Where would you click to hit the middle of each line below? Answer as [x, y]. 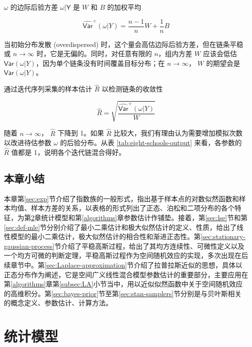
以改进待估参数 [28, 143]
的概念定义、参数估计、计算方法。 [58, 303]
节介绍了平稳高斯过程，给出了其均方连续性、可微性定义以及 [150, 246]
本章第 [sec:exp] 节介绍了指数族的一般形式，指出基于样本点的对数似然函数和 [122, 198]
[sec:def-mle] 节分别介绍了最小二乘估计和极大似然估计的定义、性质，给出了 [120, 227]
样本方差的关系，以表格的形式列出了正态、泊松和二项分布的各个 [133, 208]
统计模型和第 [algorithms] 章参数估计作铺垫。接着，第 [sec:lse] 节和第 [144, 217]
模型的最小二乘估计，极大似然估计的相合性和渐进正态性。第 [105, 236]
